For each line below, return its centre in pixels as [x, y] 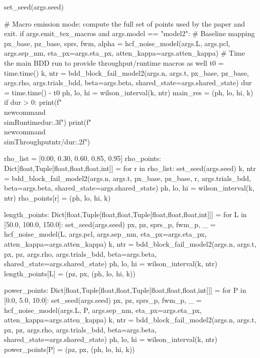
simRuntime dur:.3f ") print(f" [48, 122]
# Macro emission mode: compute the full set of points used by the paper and [124, 23]
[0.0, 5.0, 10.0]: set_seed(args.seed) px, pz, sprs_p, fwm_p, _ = [103, 300]
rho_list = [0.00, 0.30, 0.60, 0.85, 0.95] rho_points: [83, 158]
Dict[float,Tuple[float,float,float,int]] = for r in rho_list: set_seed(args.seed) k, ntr [130, 168]
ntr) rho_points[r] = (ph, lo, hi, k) [57, 197]
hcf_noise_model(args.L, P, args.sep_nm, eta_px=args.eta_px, [103, 310]
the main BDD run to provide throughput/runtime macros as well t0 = [114, 62]
